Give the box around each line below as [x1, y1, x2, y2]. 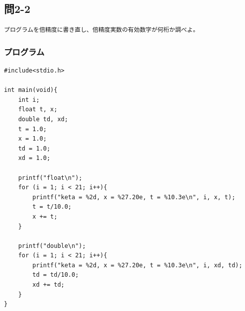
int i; [18, 96, 40, 103]
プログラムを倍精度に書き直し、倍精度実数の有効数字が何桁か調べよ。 [4, 26, 199, 34]
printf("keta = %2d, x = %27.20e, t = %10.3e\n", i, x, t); [32, 193, 236, 201]
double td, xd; [18, 115, 68, 123]
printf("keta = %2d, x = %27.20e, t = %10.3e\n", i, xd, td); [32, 261, 243, 269]
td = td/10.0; [32, 271, 79, 279]
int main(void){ [4, 86, 58, 94]
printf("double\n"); [18, 242, 86, 249]
